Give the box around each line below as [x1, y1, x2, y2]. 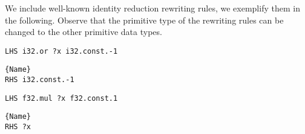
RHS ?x [5, 123, 31, 132]
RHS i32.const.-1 [5, 75, 74, 85]
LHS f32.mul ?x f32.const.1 [5, 94, 118, 103]
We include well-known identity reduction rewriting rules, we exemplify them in [5, 2, 300, 14]
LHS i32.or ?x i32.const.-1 [5, 46, 118, 56]
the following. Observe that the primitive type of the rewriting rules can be [5, 13, 284, 26]
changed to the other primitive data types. [5, 25, 162, 38]
